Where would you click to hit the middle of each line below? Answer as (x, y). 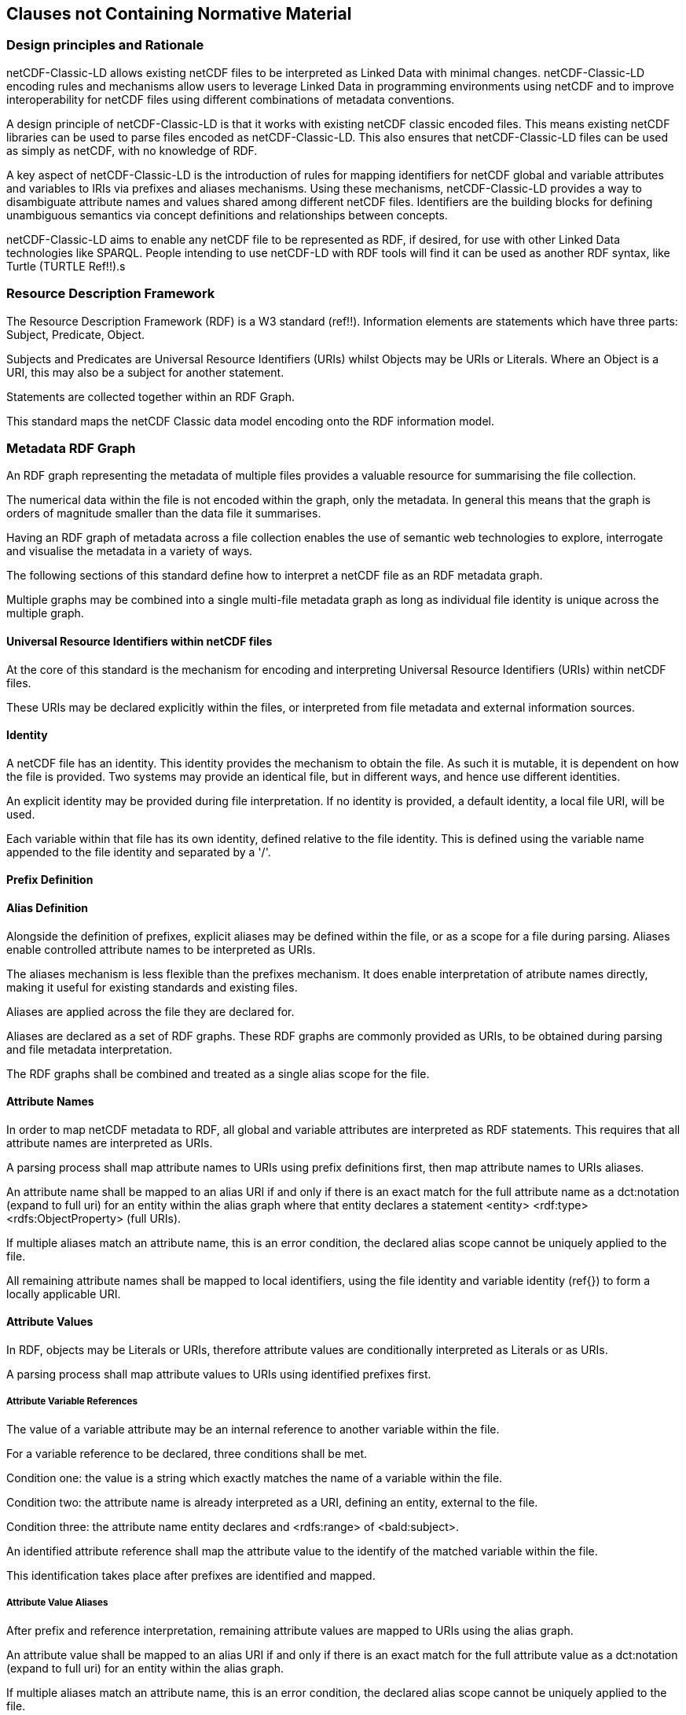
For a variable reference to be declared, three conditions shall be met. (187, 1453)
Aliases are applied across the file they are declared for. (150, 1011)
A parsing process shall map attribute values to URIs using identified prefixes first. (219, 1374)
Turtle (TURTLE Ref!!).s (66, 266)
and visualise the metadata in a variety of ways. (130, 551)
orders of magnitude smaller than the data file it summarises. (164, 513)
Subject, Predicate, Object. (76, 334)
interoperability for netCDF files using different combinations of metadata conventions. (231, 99)
